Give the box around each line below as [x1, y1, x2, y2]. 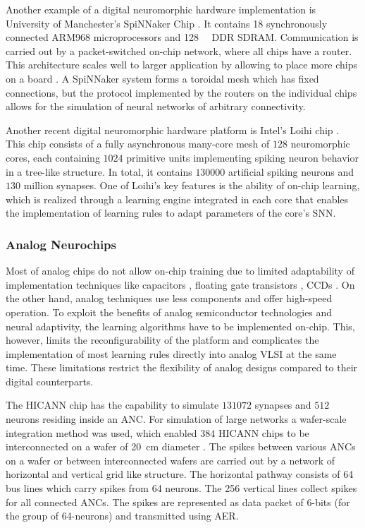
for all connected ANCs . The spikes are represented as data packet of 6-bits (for [6, 494, 350, 509]
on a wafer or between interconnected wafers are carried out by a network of [6, 452, 335, 467]
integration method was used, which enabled [6, 425, 197, 440]
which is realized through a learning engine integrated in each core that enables [6, 191, 349, 206]
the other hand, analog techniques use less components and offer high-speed [6, 291, 333, 306]
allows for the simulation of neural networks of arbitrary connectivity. [6, 99, 306, 114]
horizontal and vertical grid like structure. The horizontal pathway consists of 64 [6, 467, 354, 481]
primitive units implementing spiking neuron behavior [126, 150, 359, 164]
